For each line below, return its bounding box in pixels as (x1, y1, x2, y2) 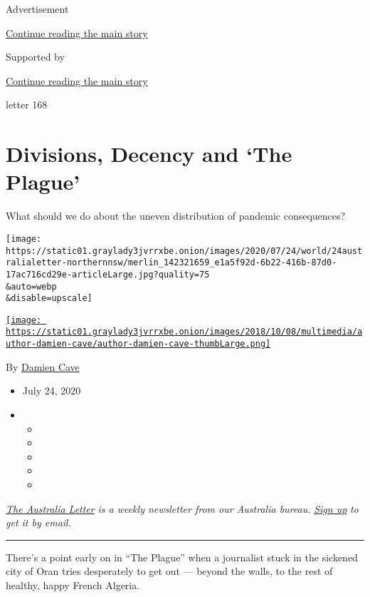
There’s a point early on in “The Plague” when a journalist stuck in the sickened (6, 549, 358, 564)
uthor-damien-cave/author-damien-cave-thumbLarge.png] (6, 339, 271, 349)
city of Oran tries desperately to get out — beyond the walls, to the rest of (6, 563, 333, 578)
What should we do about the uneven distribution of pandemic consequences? (6, 208, 346, 223)
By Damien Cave (6, 359, 80, 374)
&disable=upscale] (6, 293, 92, 304)
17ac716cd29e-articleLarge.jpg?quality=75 (6, 269, 210, 280)
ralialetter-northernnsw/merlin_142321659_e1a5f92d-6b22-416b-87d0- (6, 257, 337, 268)
